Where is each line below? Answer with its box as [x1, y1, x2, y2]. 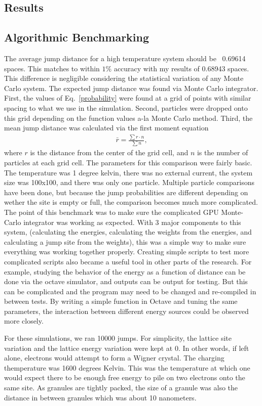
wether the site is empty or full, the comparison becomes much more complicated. [4, 197, 258, 207]
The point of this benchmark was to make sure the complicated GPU [4, 206, 219, 217]
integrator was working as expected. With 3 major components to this [23, 216, 241, 227]
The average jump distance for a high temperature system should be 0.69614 [4, 53, 246, 63]
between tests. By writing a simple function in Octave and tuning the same [4, 296, 238, 306]
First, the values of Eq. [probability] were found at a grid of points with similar [4, 93, 251, 103]
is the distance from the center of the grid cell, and [30, 147, 189, 158]
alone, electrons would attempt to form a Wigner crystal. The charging [4, 352, 224, 363]
